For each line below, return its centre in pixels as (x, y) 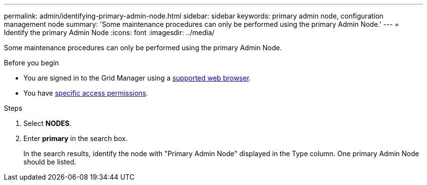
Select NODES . (48, 123)
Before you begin (31, 63)
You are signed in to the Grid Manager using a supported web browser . (137, 78)
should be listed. (50, 162)
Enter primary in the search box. (76, 138)
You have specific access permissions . (86, 93)
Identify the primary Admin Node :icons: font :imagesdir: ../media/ (109, 32)
